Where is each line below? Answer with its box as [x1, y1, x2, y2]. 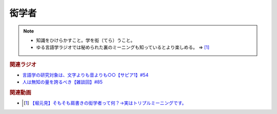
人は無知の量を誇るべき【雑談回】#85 [22, 79, 103, 85]
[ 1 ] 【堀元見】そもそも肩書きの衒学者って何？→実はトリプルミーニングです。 [24, 100, 187, 106]
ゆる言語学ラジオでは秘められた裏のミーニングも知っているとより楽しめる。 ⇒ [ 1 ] [36, 44, 210, 50]
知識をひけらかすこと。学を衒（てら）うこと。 [36, 37, 135, 43]
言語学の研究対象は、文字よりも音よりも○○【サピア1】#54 [22, 72, 149, 78]
